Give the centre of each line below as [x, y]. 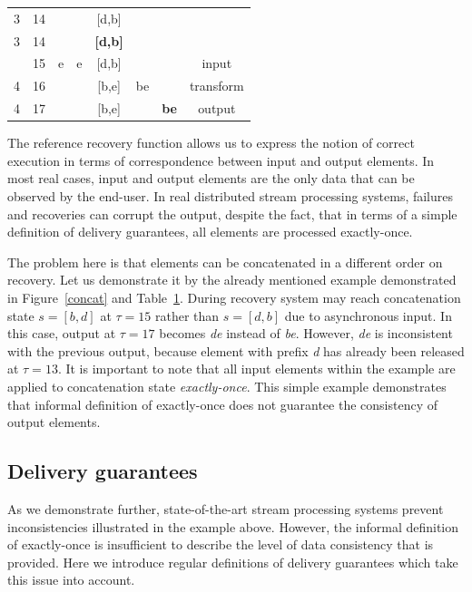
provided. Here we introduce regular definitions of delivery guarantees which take [233, 562]
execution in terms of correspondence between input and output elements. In [221, 160]
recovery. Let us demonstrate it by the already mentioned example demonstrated [232, 280]
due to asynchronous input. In [368, 315]
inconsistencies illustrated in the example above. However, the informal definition [233, 526]
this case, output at [62, 333]
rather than [187, 315]
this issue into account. [71, 580]
